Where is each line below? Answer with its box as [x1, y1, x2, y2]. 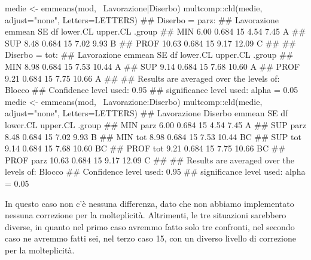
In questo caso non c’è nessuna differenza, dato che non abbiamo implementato [5, 197, 294, 209]
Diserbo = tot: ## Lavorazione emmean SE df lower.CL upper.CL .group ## [5, 48, 294, 61]
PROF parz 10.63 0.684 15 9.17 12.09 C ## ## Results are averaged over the [5, 153, 295, 166]
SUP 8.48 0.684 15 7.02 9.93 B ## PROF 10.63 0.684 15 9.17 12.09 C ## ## [5, 36, 297, 49]
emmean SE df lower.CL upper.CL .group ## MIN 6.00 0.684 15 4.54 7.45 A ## [5, 25, 306, 38]
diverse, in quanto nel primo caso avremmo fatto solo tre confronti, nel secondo [5, 220, 295, 233]
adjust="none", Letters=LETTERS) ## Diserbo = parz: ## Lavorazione [5, 13, 279, 26]
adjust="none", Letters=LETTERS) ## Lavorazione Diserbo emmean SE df [5, 107, 288, 119]
